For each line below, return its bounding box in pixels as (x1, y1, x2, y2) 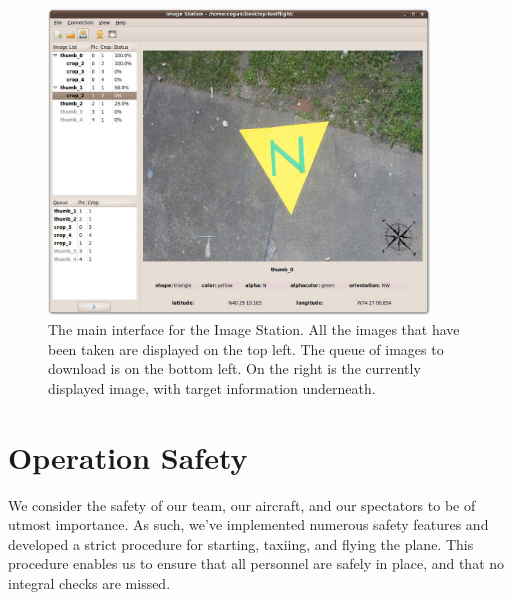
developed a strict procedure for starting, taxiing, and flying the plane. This (8, 533, 474, 554)
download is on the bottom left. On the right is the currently (48, 358, 421, 379)
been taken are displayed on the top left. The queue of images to (48, 338, 444, 359)
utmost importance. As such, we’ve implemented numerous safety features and (8, 514, 489, 535)
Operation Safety (8, 436, 248, 477)
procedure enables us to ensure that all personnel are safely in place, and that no (8, 553, 505, 574)
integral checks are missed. (8, 572, 171, 593)
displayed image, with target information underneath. (48, 377, 376, 398)
